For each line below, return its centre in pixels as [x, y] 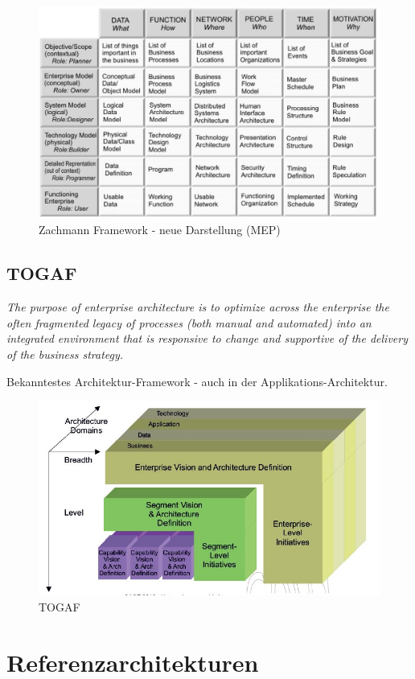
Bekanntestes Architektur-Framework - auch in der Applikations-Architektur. [197, 381]
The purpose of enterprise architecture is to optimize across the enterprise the [198, 307]
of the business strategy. [65, 354]
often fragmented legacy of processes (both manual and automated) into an [189, 322]
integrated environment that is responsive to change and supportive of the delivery [207, 338]
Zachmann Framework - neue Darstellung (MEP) [160, 230]
